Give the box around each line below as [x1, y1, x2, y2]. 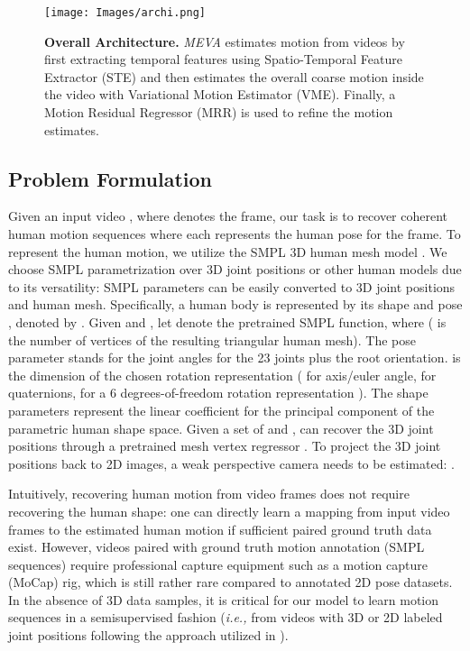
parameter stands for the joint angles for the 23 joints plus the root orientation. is [8, 348, 461, 367]
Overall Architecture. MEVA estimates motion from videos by [44, 32, 405, 50]
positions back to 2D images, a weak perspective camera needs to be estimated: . [8, 454, 455, 472]
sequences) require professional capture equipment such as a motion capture [8, 555, 428, 573]
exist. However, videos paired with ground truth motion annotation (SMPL [8, 537, 425, 556]
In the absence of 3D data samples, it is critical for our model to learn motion [8, 590, 439, 609]
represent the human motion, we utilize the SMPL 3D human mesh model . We [8, 242, 447, 261]
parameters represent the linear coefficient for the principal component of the [8, 400, 435, 419]
